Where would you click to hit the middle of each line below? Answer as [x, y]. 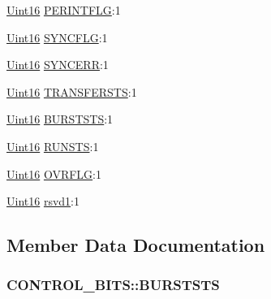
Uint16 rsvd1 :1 [43, 201]
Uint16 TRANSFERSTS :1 [72, 91]
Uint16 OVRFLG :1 [54, 173]
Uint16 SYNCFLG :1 [57, 37]
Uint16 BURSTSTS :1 [60, 119]
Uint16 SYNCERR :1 [58, 65]
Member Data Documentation [136, 245]
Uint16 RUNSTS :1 [53, 146]
